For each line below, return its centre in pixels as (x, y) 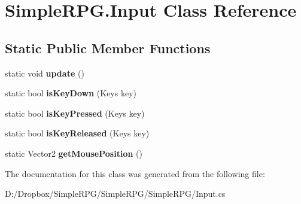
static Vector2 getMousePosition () (74, 153)
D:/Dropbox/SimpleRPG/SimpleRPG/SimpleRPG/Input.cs (115, 194)
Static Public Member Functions (108, 48)
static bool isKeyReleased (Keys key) (77, 133)
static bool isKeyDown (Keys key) (71, 93)
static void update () (45, 73)
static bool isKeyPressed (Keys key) (75, 113)
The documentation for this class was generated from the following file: (135, 173)
